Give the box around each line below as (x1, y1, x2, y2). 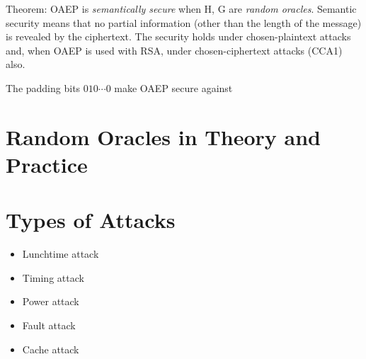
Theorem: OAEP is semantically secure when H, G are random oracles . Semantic (6, 1, 357, 16)
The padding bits (6, 80, 81, 95)
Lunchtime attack (22, 246, 99, 261)
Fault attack (22, 318, 76, 333)
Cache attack (22, 341, 79, 356)
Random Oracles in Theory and (6, 122, 321, 151)
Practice (6, 149, 88, 178)
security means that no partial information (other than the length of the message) (6, 15, 362, 30)
